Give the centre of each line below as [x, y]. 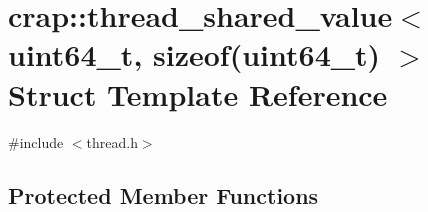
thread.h [112, 141]
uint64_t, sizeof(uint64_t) [194, 54]
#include [36, 141]
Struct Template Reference [198, 93]
